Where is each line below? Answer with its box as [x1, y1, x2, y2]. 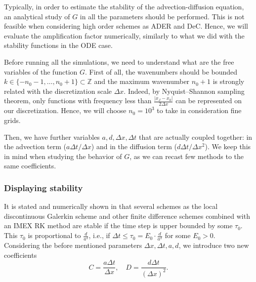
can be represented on [175, 95, 242, 106]
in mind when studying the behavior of [4, 151, 122, 161]
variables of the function [4, 66, 78, 77]
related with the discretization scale [4, 85, 112, 96]
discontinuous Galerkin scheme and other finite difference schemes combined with [4, 210, 250, 221]
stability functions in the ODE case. [4, 40, 113, 50]
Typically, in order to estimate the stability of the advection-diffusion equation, [4, 1, 244, 11]
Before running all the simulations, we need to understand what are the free [4, 56, 234, 67]
